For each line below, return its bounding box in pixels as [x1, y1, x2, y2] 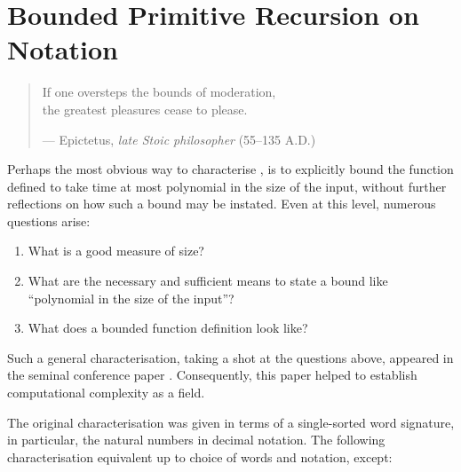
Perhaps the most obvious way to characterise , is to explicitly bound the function [7, 160, 454, 178]
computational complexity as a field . [7, 383, 205, 402]
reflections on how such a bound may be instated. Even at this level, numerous [7, 194, 436, 213]
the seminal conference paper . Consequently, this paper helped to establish [7, 366, 417, 384]
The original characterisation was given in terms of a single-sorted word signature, [7, 413, 455, 431]
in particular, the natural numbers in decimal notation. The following [7, 430, 385, 449]
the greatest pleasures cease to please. [42, 99, 248, 118]
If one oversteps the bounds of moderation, [42, 83, 276, 101]
